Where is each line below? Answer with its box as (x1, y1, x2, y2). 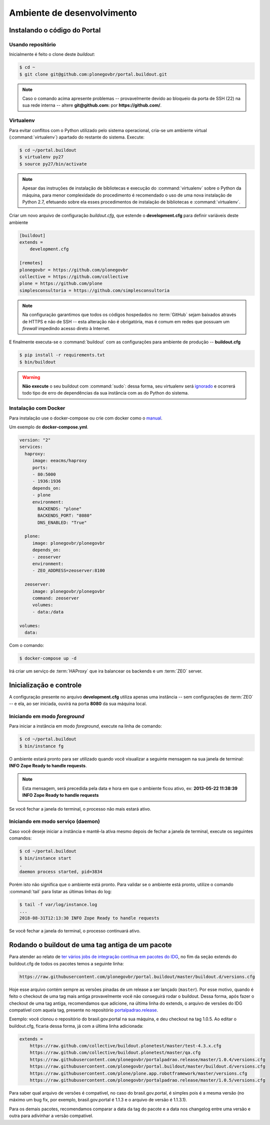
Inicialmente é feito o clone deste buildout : (9, 52, 95, 57)
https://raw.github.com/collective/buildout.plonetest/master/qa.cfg (29, 1050, 201, 1056)
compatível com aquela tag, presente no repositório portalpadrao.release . (9, 1007, 159, 1013)
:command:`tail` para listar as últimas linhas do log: (9, 888, 112, 894)
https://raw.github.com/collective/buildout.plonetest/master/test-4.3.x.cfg (29, 1043, 222, 1049)
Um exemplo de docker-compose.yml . (9, 424, 88, 430)
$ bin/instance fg (19, 743, 64, 749)
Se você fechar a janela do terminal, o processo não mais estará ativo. (9, 806, 152, 812)
